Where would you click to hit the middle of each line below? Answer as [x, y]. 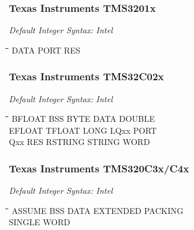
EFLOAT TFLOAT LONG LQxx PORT [83, 130]
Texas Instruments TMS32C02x [87, 76]
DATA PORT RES [46, 50]
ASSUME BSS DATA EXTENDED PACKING [97, 210]
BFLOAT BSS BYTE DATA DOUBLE [83, 119]
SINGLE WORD [40, 222]
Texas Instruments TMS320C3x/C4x [99, 168]
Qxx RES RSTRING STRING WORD [79, 142]
